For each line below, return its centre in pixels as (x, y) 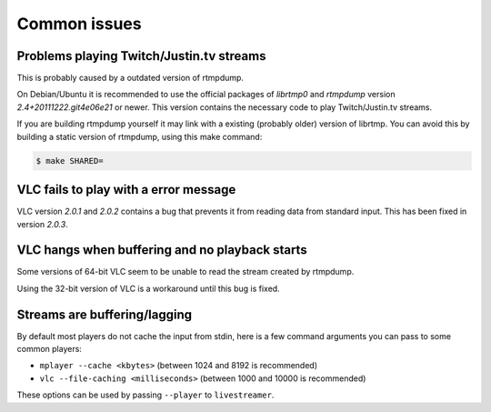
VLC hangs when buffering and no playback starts (162, 250)
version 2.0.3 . (42, 224)
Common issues (79, 24)
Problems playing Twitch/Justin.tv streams (141, 56)
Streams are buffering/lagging (105, 314)
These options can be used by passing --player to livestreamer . (145, 395)
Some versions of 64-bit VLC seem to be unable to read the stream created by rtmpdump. (185, 272)
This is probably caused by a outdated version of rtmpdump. (130, 78)
